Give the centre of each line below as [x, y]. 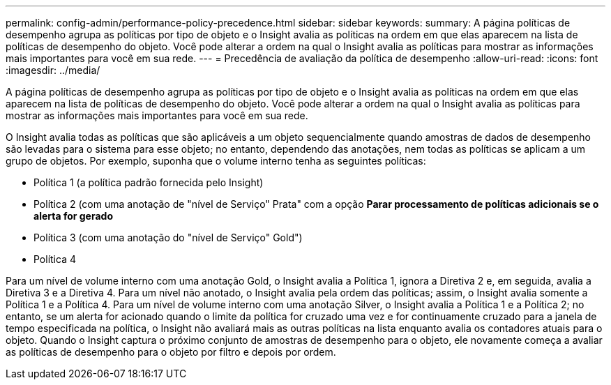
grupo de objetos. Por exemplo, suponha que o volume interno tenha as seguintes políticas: [216, 161]
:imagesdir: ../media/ [53, 70]
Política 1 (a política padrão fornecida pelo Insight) [149, 182]
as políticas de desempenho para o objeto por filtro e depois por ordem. [171, 352]
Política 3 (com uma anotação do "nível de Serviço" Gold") [168, 237]
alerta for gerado [73, 216]
